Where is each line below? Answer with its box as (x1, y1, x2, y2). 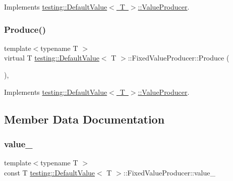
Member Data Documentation (4, 111, 165, 127)
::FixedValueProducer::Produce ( (128, 52, 229, 63)
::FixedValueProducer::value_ (123, 167, 215, 177)
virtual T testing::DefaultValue (4, 52, 99, 63)
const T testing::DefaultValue (4, 167, 95, 177)
